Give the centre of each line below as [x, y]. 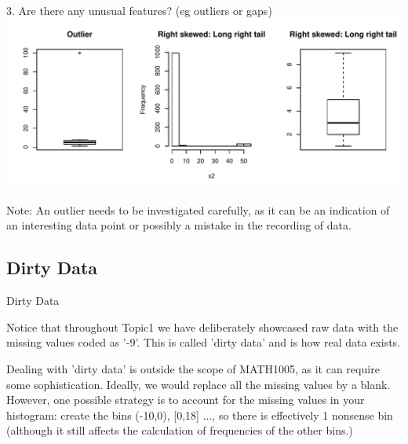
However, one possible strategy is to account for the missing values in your [186, 400]
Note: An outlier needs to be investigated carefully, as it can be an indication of [198, 209]
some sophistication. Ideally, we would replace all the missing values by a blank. [199, 384]
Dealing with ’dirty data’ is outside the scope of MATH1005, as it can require [193, 368]
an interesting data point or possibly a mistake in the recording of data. [179, 225]
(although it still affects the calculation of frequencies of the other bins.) [180, 430]
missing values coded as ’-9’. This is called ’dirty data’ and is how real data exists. [204, 342]
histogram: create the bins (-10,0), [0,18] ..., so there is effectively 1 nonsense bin [200, 415]
